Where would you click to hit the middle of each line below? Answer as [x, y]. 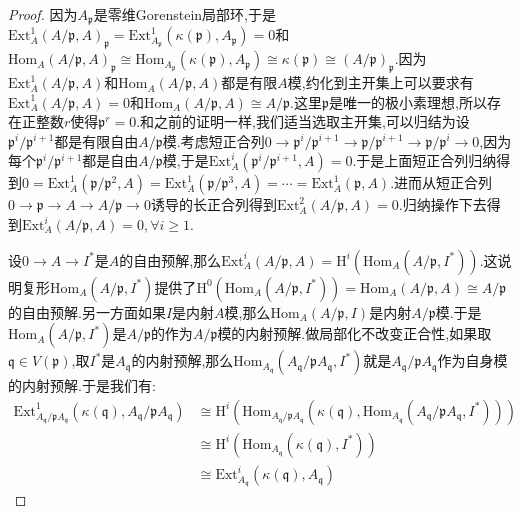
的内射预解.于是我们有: [82, 385]
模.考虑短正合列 [213, 140]
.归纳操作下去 [442, 204]
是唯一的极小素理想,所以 [407, 101]
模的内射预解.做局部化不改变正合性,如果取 [354, 333]
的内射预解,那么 [182, 360]
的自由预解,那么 [170, 259]
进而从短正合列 [443, 182]
